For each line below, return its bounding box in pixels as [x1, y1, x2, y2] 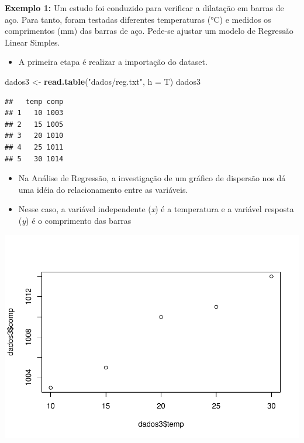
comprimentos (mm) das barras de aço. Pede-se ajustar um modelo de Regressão [5, 25, 293, 37]
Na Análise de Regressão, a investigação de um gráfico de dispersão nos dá [18, 172, 286, 184]
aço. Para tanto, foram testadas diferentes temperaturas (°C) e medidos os [5, 13, 271, 25]
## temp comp [5, 97, 64, 106]
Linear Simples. [5, 36, 60, 48]
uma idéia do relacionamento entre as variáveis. [18, 183, 188, 195]
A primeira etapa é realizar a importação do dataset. [18, 56, 208, 68]
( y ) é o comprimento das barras [18, 214, 132, 226]
